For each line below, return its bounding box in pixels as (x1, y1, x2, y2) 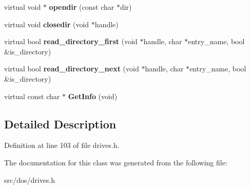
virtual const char (4, 90, 60, 101)
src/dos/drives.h (4, 174, 55, 185)
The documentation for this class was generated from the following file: (4, 157, 227, 167)
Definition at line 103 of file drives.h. (4, 140, 120, 150)
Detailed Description (4, 116, 117, 131)
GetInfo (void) (68, 90, 118, 101)
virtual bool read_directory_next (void (4, 63, 139, 74)
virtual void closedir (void (4, 18, 89, 29)
